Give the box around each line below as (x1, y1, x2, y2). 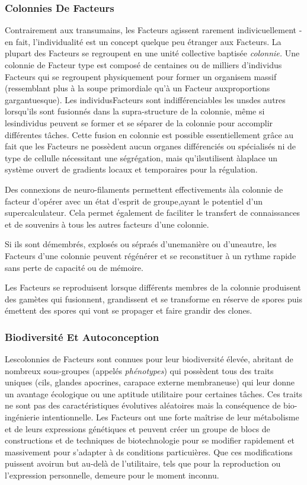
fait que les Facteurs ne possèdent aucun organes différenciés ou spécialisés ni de (5, 140, 296, 152)
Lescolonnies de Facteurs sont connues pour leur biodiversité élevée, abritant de (5, 353, 293, 365)
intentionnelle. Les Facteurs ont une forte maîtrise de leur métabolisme (42, 411, 299, 423)
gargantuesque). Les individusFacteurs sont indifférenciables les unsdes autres (5, 93, 286, 106)
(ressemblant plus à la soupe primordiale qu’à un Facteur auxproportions (5, 82, 270, 94)
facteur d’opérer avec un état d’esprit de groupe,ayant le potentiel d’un (5, 194, 263, 207)
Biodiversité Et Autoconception (5, 329, 159, 344)
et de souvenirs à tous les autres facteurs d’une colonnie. (5, 218, 209, 230)
